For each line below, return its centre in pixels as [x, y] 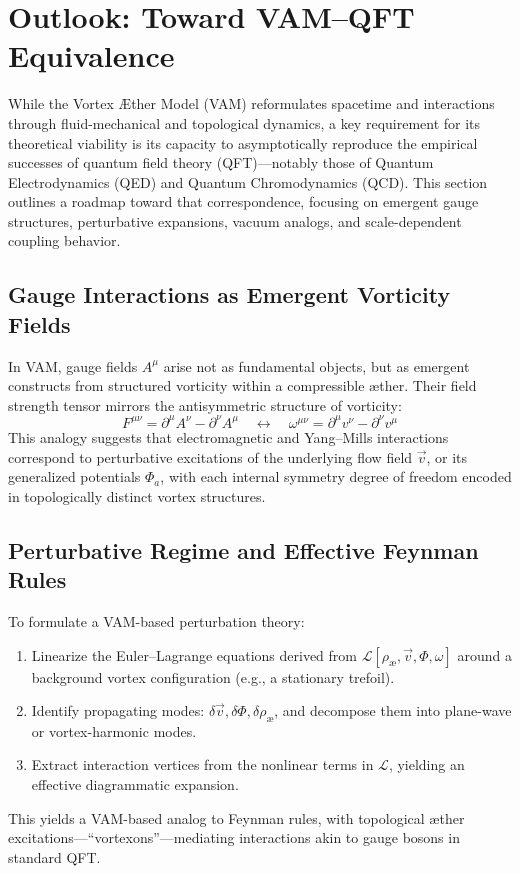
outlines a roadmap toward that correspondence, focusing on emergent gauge [243, 201]
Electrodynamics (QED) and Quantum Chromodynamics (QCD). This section [248, 181]
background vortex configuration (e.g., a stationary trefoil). [213, 676]
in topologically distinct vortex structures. [137, 495]
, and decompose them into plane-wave [393, 710]
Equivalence [91, 55]
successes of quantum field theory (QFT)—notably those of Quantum [221, 162]
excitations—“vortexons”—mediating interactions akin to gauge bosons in [234, 837]
